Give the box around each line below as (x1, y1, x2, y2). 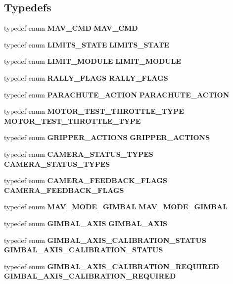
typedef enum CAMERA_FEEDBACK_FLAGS (4, 175, 167, 186)
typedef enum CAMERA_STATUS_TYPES (4, 148, 153, 159)
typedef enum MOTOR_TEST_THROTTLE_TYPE (4, 106, 184, 116)
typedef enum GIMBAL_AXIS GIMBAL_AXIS (4, 218, 167, 228)
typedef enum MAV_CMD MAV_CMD (4, 23, 138, 33)
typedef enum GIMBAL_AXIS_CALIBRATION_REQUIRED (4, 261, 219, 271)
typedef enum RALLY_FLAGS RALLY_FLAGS (4, 72, 168, 83)
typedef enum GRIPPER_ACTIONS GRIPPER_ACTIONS (4, 132, 210, 142)
